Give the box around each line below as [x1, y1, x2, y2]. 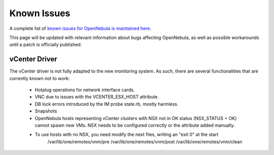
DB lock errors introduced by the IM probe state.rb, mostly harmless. [35, 101, 179, 107]
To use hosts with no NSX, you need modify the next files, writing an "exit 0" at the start [35, 132, 219, 138]
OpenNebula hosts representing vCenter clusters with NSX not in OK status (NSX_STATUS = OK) [35, 115, 237, 121]
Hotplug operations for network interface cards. [35, 87, 135, 93]
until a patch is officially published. [9, 42, 82, 48]
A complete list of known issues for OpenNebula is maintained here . [9, 25, 152, 31]
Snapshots [35, 108, 57, 114]
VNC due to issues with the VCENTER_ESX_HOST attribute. [35, 94, 159, 100]
